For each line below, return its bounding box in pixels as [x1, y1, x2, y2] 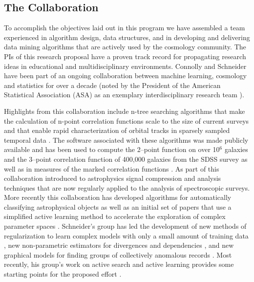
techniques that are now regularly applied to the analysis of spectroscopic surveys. [4, 182, 250, 193]
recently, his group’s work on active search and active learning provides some [4, 259, 234, 269]
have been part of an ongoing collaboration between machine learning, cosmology [4, 70, 247, 81]
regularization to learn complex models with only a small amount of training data [4, 230, 249, 240]
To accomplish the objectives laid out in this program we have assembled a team [4, 22, 245, 33]
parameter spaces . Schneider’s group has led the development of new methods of [4, 221, 247, 231]
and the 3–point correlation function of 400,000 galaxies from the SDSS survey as [4, 153, 248, 164]
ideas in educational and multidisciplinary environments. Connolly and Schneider [4, 61, 247, 71]
